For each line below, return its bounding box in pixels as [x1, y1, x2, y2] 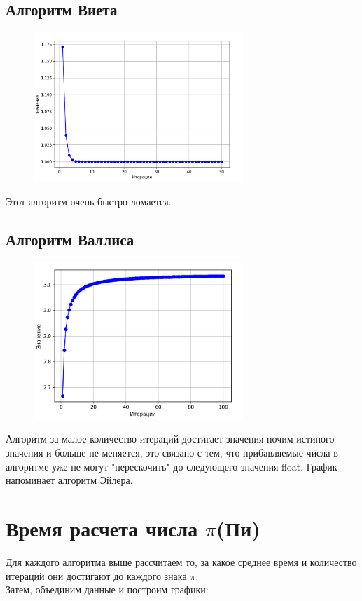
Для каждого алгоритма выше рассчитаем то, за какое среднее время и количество [6, 554, 357, 569]
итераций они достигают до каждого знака [6, 568, 187, 583]
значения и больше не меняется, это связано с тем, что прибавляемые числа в [6, 445, 338, 460]
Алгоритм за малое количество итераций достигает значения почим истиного [6, 431, 335, 446]
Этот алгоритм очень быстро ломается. [6, 194, 172, 208]
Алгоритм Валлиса [6, 228, 134, 250]
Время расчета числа [6, 513, 198, 542]
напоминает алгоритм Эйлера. [6, 473, 133, 487]
